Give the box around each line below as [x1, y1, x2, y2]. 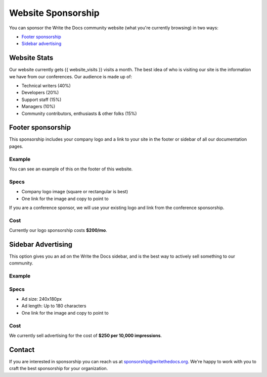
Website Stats [9, 54, 53, 62]
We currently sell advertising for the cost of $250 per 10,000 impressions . [9, 332, 162, 338]
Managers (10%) [21, 104, 55, 109]
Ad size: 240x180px [21, 296, 62, 302]
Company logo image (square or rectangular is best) [21, 189, 129, 195]
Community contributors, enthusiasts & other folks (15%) [21, 110, 137, 116]
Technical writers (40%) [21, 83, 71, 89]
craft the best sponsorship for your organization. [9, 366, 108, 372]
